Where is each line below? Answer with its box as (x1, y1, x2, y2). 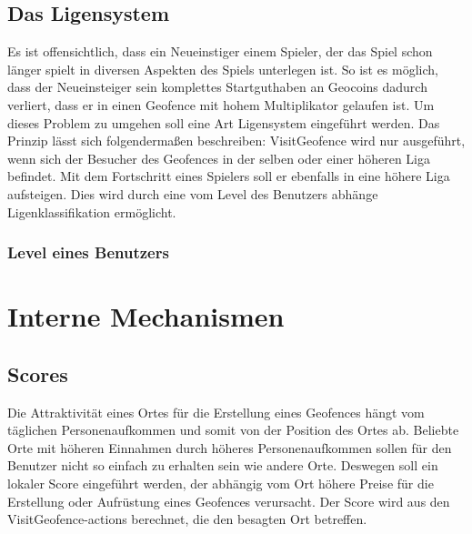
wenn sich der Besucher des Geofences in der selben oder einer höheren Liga (7, 148, 430, 167)
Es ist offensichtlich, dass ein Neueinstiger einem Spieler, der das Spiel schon (7, 42, 433, 61)
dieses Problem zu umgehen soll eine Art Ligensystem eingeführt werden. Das (7, 113, 440, 132)
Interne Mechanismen (7, 297, 285, 335)
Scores (7, 359, 68, 388)
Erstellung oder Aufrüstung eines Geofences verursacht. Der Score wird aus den (7, 491, 450, 510)
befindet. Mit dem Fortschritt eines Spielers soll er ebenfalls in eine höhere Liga (7, 166, 450, 186)
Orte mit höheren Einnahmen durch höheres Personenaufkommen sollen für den (7, 438, 452, 457)
